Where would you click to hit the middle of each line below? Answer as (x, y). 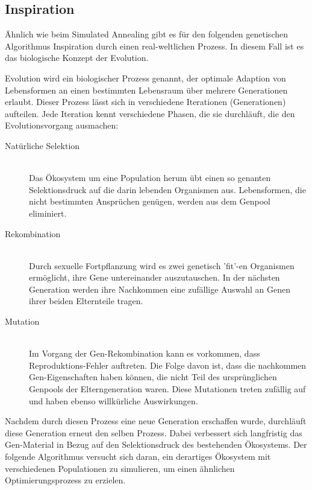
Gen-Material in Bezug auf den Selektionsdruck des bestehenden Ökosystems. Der (156, 444)
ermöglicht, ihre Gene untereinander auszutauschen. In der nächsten (154, 277)
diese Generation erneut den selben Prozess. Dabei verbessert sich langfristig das (154, 432)
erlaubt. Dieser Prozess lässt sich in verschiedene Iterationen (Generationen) (145, 102)
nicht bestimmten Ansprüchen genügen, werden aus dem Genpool (150, 201)
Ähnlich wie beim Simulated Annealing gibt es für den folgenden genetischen (146, 34)
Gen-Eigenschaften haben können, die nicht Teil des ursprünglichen (153, 377)
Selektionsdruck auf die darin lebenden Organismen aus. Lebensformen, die (167, 189)
